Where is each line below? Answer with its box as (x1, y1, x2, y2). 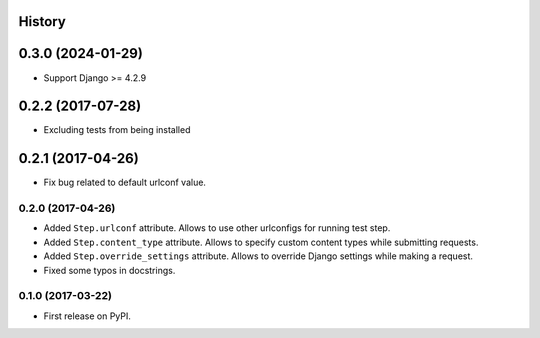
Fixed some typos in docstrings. (43, 264, 176, 276)
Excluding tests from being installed (43, 124, 191, 136)
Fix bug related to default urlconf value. (43, 176, 207, 189)
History (18, 13, 67, 30)
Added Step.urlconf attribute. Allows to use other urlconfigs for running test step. (43, 222, 391, 234)
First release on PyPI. (43, 310, 132, 322)
